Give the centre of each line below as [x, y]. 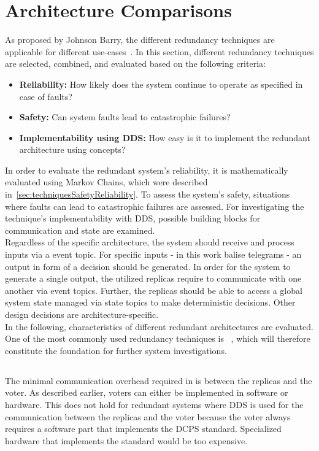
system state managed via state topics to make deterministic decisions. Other [150, 302]
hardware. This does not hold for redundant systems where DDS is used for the [154, 404]
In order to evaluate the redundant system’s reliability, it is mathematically [147, 170]
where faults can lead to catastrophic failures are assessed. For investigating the [155, 206]
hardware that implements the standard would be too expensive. [126, 440]
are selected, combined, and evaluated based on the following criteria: [135, 64]
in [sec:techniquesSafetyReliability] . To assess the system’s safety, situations [148, 194]
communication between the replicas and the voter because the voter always [148, 416]
